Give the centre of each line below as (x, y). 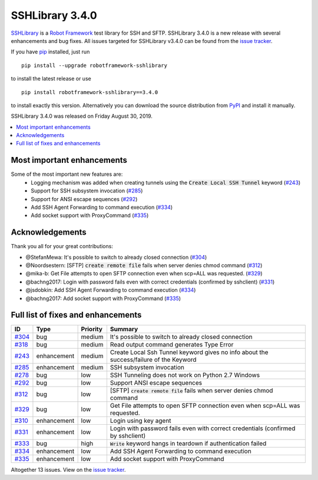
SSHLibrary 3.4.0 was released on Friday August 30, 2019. (82, 116)
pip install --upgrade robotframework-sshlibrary (95, 65)
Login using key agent (140, 421)
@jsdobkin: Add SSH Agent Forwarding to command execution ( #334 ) (111, 290)
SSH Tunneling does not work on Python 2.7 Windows (185, 375)
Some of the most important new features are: (67, 174)
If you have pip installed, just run (50, 52)
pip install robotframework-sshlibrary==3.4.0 (90, 92)
